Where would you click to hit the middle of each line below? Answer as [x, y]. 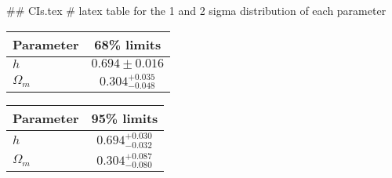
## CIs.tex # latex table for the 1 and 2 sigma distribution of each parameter [196, 10]
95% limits [125, 118]
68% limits [128, 44]
